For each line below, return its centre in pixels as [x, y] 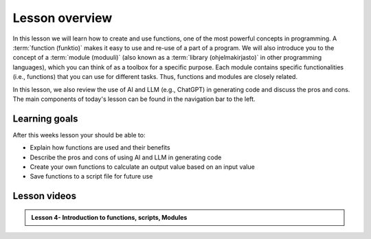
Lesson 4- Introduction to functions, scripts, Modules [109, 217]
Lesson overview [63, 18]
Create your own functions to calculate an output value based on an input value [143, 167]
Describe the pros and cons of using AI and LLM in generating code [126, 157]
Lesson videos [45, 196]
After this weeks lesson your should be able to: [79, 135]
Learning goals [45, 118]
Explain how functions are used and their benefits [100, 148]
